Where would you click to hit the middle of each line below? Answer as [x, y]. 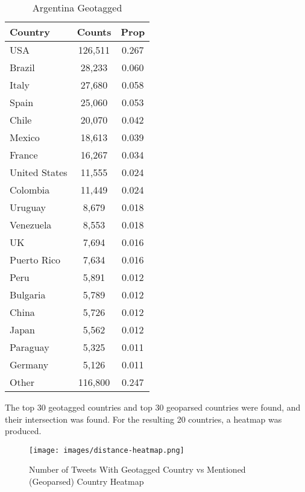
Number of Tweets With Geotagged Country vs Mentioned [137, 469]
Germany [29, 364]
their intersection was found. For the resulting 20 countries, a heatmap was [143, 419]
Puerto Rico [35, 260]
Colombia [30, 190]
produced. [23, 431]
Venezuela [31, 225]
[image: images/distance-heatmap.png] [107, 450]
